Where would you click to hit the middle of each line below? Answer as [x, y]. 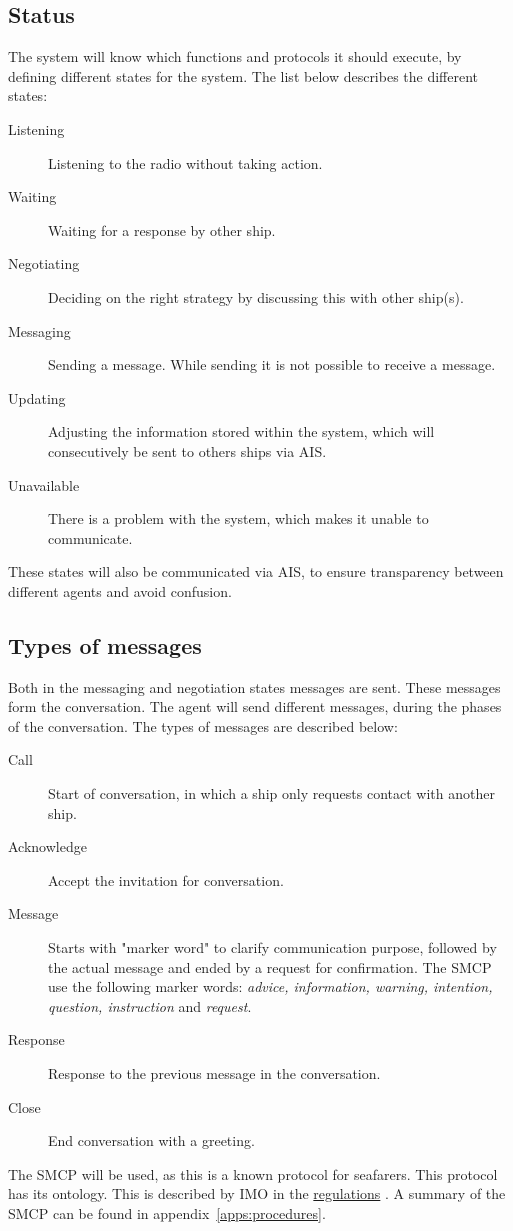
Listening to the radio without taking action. [185, 162]
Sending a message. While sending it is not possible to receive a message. [272, 364]
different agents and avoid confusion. [120, 590]
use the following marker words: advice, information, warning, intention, [270, 986]
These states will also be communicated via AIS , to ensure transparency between [256, 571]
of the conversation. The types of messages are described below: [203, 725]
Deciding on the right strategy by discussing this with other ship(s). [256, 296]
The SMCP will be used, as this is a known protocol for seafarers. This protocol [253, 1173]
